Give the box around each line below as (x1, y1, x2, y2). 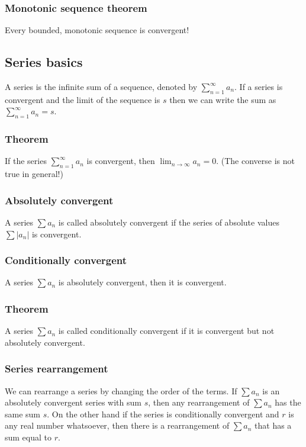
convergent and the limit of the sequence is (5, 93, 160, 105)
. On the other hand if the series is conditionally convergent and (47, 407, 279, 420)
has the (275, 396, 301, 409)
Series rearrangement (5, 361, 108, 376)
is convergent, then (86, 155, 155, 167)
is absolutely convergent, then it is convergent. (58, 276, 227, 288)
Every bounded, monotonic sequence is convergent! (5, 24, 189, 36)
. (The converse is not (216, 155, 295, 167)
